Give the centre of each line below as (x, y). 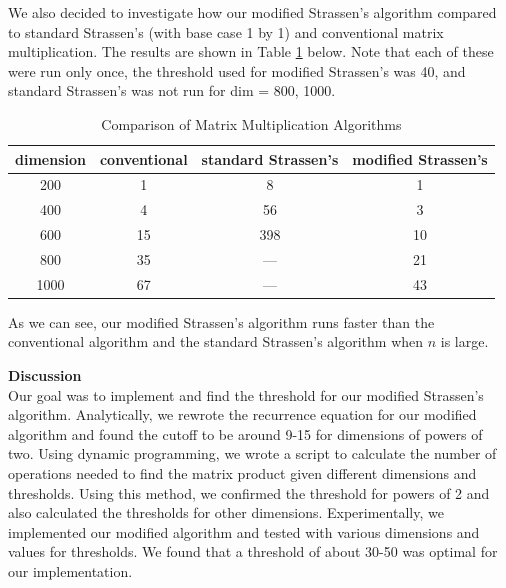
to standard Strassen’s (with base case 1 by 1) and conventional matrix (226, 31)
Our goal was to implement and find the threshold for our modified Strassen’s (246, 394)
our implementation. (70, 571)
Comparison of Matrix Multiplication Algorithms (251, 123)
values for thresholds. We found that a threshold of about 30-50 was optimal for (253, 551)
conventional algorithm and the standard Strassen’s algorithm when (216, 341)
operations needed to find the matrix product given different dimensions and (242, 473)
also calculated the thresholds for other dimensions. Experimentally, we (226, 512)
